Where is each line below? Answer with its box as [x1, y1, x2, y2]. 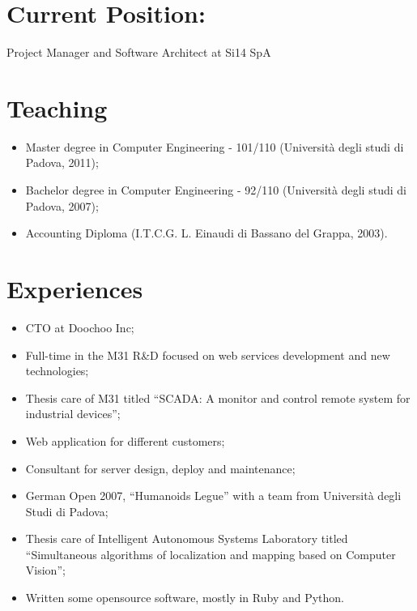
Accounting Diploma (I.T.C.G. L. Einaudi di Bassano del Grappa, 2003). [25, 224, 388, 241]
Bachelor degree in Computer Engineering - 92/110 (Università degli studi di [25, 182, 406, 199]
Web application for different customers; [25, 432, 225, 449]
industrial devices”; [25, 405, 121, 422]
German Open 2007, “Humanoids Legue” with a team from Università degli [25, 487, 402, 504]
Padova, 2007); [25, 197, 99, 214]
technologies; [25, 362, 89, 379]
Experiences [6, 272, 143, 305]
